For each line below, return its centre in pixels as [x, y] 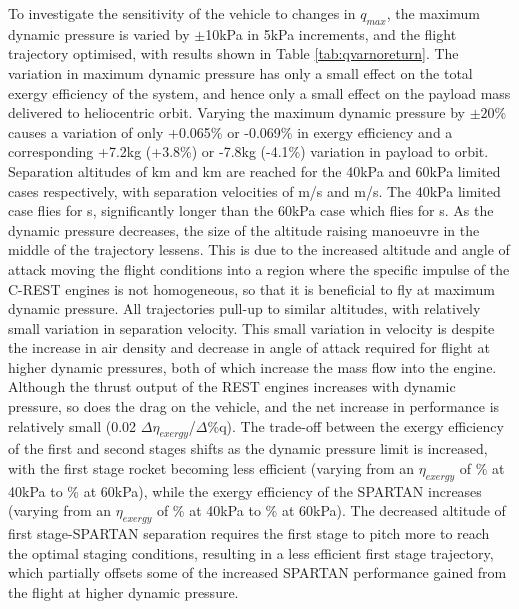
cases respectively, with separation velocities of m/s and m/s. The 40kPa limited [254, 190]
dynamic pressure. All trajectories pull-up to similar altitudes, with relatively [244, 308]
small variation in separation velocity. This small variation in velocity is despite [251, 327]
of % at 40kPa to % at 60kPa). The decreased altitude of [331, 510]
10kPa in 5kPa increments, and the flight [331, 33]
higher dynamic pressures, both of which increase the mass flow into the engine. [252, 366]
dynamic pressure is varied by [99, 33]
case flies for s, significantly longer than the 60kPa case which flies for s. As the [251, 210]
